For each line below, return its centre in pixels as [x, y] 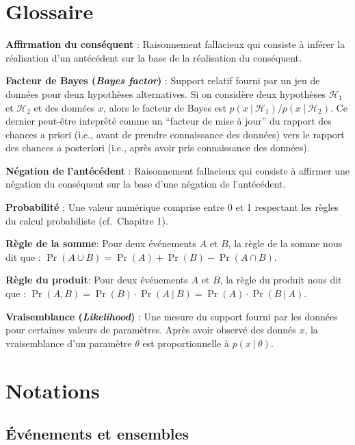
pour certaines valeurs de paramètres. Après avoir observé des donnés [151, 330]
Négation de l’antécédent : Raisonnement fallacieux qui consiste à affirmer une [178, 170]
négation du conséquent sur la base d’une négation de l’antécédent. [146, 184]
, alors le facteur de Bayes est [165, 107]
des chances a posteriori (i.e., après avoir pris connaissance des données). [158, 148]
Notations [53, 390]
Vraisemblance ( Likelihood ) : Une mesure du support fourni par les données [172, 316]
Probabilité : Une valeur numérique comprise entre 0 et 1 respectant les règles [172, 207]
